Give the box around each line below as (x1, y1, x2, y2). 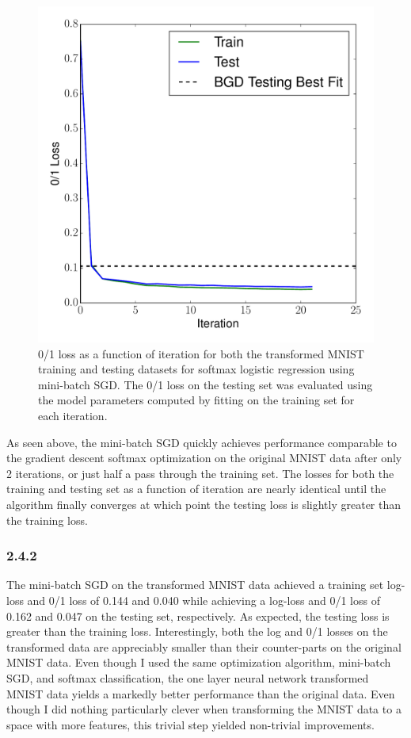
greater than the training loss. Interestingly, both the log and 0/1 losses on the (6, 623, 388, 640)
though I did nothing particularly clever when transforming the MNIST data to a (6, 701, 401, 717)
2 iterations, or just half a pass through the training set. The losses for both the (6, 465, 394, 481)
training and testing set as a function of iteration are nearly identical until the (6, 480, 386, 497)
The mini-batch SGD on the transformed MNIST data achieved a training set (6, 576, 384, 593)
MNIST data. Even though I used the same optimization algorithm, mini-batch (6, 654, 391, 671)
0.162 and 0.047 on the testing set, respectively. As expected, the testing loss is (6, 607, 390, 624)
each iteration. (38, 407, 108, 423)
